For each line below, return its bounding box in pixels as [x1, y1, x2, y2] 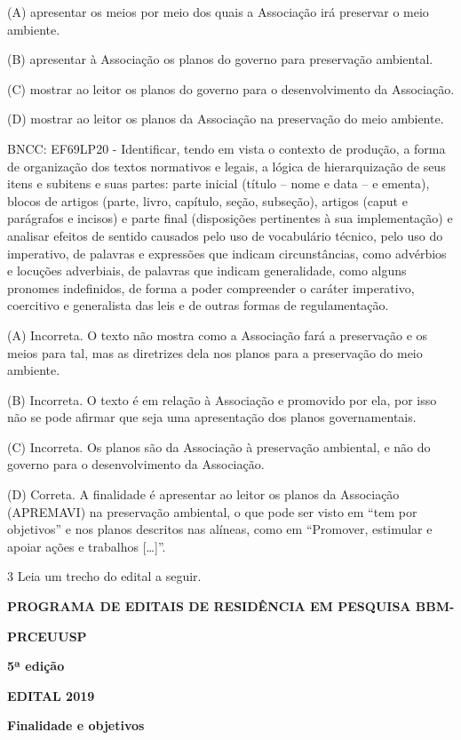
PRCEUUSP [7, 626, 87, 645]
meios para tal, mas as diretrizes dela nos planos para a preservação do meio [7, 343, 423, 362]
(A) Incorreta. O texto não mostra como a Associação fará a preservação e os [7, 325, 428, 344]
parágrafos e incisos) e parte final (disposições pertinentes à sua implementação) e [7, 209, 453, 227]
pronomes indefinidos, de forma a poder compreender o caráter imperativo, [7, 278, 415, 297]
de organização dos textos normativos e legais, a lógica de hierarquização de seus [7, 156, 446, 175]
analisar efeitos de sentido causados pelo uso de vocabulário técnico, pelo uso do [7, 226, 443, 244]
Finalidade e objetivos [7, 716, 145, 735]
